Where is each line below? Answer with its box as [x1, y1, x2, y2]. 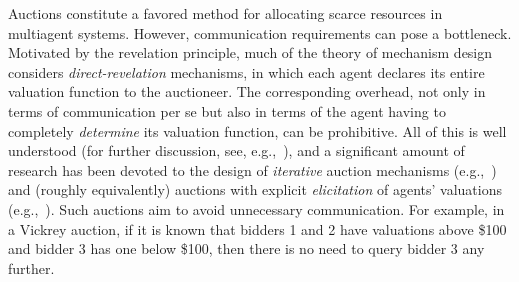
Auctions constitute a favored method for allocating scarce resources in [8, 3, 443, 23]
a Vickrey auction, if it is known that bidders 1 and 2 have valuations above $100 [8, 218, 507, 239]
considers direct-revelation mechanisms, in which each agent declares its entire [8, 61, 485, 82]
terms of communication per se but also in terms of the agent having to [8, 100, 446, 121]
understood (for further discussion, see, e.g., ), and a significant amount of [8, 140, 465, 161]
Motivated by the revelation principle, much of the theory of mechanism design [8, 42, 493, 63]
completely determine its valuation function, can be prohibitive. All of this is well [8, 120, 507, 141]
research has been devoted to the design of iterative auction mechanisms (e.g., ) [8, 159, 497, 180]
